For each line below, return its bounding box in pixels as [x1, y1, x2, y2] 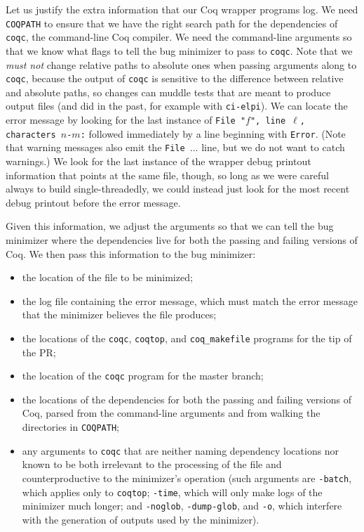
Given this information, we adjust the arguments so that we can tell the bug [6, 219, 334, 233]
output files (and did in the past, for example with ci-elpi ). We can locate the [6, 98, 348, 113]
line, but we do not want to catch [201, 140, 345, 155]
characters [6, 129, 56, 140]
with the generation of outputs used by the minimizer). [22, 512, 259, 526]
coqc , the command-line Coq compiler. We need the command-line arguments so [6, 30, 352, 44]
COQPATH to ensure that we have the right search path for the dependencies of [6, 15, 338, 30]
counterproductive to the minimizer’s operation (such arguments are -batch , [22, 470, 352, 485]
